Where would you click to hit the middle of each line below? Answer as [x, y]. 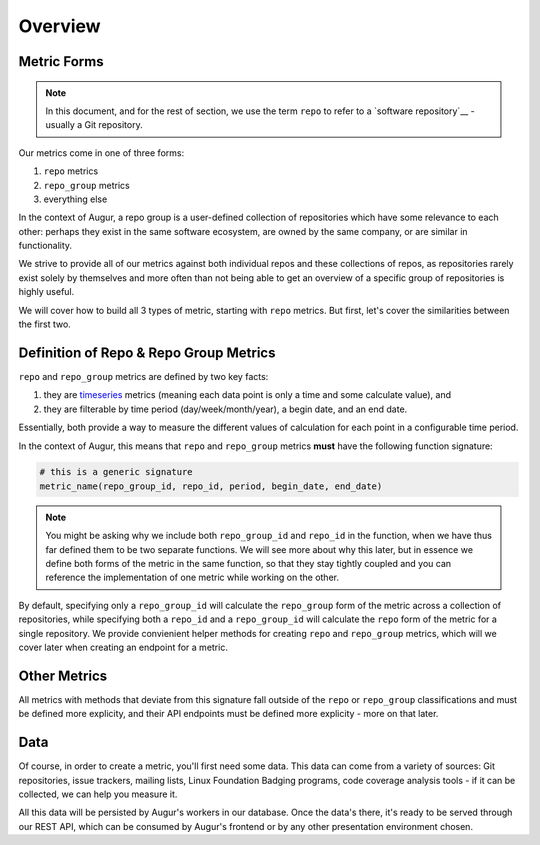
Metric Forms [61, 61]
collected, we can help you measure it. [98, 794]
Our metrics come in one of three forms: [101, 152]
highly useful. [46, 292]
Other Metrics [63, 675]
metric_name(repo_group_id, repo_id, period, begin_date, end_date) [211, 486]
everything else [75, 199]
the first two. [45, 324]
